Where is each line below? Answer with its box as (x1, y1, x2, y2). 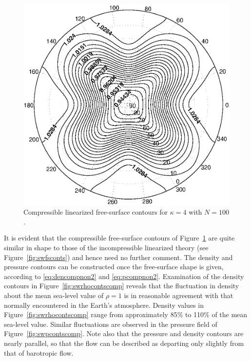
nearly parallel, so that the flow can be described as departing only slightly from (4, 338, 244, 348)
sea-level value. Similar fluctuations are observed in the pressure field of (4, 319, 217, 329)
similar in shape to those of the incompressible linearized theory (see (4, 242, 209, 253)
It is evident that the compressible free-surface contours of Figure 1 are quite (4, 233, 235, 243)
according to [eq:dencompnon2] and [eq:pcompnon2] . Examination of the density (4, 271, 244, 281)
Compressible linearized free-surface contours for (23, 207, 168, 217)
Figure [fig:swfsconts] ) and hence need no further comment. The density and (4, 252, 233, 262)
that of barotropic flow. (4, 347, 74, 358)
